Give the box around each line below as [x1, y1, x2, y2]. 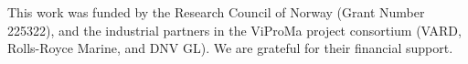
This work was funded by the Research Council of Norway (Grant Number [7, 3, 425, 21]
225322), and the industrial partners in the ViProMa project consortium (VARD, [7, 20, 462, 39]
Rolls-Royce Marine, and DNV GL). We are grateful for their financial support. [7, 38, 453, 58]
